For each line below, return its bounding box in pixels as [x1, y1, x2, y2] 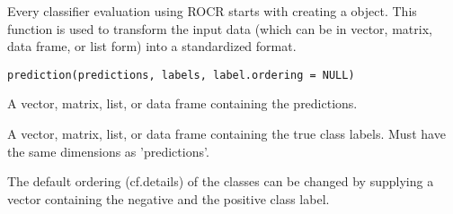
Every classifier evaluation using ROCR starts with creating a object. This [7, 2, 417, 20]
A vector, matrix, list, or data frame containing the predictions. [7, 94, 358, 113]
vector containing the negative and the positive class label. [7, 189, 330, 208]
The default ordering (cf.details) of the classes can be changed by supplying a [7, 172, 434, 191]
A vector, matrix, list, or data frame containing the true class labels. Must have [7, 124, 446, 143]
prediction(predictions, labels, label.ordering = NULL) [7, 68, 355, 81]
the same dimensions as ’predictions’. [7, 141, 209, 160]
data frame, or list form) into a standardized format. [7, 37, 297, 56]
